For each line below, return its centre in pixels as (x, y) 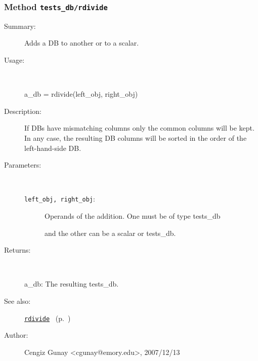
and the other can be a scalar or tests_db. (110, 233)
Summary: (20, 26)
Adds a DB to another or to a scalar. (82, 43)
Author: (16, 335)
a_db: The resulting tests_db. (72, 284)
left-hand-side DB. (53, 148)
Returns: (17, 250)
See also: (17, 300)
